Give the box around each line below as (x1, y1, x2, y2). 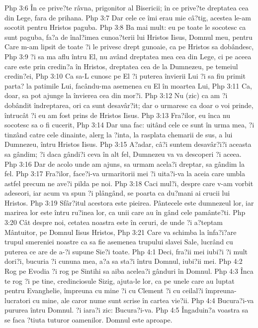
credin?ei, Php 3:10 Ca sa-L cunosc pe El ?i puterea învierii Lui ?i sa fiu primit (4, 71, 246, 81)
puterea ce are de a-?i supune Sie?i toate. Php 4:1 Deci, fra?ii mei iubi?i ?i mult (4, 246, 248, 256)
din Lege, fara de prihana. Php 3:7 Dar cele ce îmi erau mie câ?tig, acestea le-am (4, 12, 251, 22)
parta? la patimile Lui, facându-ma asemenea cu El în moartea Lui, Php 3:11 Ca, (4, 80, 252, 91)
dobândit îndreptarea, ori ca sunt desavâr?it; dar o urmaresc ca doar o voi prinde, (4, 100, 254, 110)
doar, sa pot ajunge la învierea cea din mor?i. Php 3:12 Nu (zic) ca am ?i (4, 90, 228, 101)
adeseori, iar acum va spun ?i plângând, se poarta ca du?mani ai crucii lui (4, 188, 230, 198)
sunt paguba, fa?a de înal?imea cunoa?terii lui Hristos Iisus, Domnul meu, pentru (4, 31, 253, 42)
